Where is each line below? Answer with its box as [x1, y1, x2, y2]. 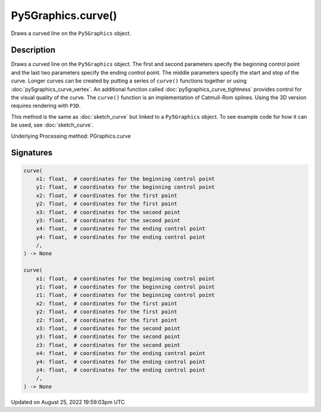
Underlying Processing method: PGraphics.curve [11, 132, 131, 140]
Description [11, 45, 56, 55]
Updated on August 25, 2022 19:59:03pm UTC [11, 398, 125, 405]
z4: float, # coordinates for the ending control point [36, 366, 206, 373]
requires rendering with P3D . [11, 102, 81, 109]
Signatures [11, 148, 53, 158]
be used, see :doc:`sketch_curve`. [11, 122, 95, 129]
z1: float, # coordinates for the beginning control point [36, 291, 215, 299]
